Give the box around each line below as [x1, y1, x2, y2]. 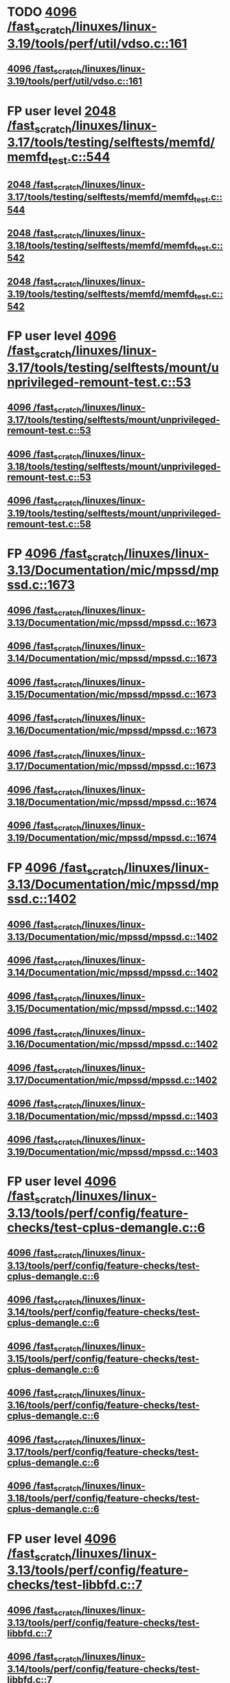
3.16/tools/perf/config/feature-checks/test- [7, 1399, 200, 1411]
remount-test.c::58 [7, 518, 91, 529]
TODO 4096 [7, 4, 77, 20]
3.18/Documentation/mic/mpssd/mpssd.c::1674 [7, 796, 217, 808]
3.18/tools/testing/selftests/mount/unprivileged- [7, 461, 221, 472]
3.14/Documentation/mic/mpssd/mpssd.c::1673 [7, 653, 218, 665]
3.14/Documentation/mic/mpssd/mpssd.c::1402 [7, 967, 218, 978]
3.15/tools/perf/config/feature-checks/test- [7, 1353, 200, 1364]
